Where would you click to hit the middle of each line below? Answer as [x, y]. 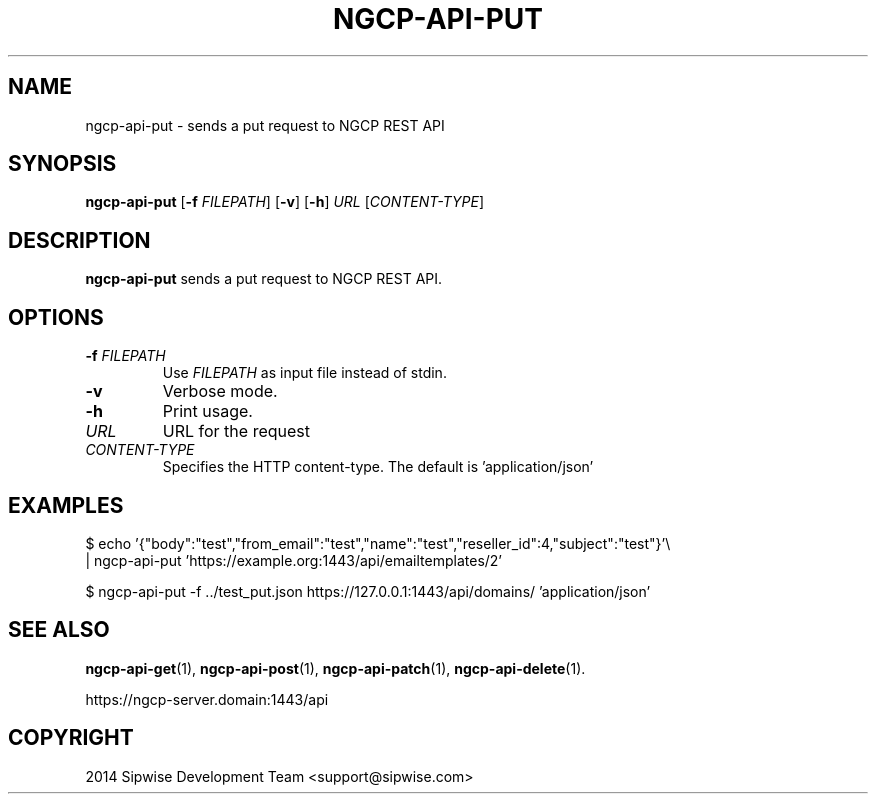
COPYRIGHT [71, 738]
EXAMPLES [66, 505]
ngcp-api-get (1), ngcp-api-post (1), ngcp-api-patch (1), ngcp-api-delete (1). [335, 668]
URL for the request [236, 431]
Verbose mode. [220, 391]
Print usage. [207, 411]
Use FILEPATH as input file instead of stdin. [304, 373]
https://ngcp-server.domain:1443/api [207, 699]
